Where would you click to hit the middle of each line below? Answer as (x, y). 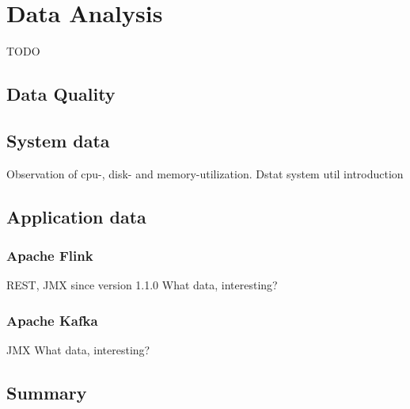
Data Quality (61, 94)
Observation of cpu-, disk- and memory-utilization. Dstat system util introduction (205, 173)
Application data (76, 216)
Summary (47, 393)
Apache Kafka (52, 320)
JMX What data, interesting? (78, 350)
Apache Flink (50, 255)
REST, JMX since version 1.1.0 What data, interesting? (142, 285)
